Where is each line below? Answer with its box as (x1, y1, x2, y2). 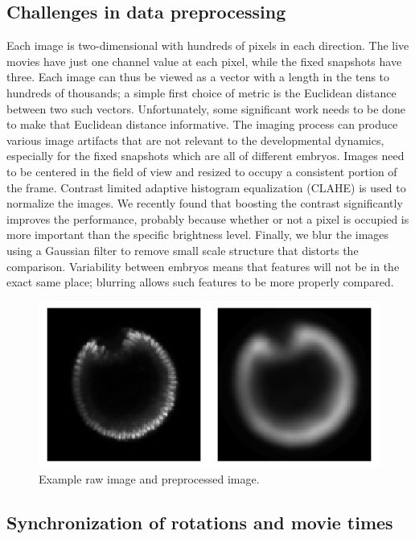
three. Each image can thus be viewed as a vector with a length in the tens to (6, 68, 390, 85)
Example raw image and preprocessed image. (39, 470, 260, 487)
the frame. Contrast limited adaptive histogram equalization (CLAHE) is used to (6, 179, 406, 195)
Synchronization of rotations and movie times (6, 509, 393, 534)
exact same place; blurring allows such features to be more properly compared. (6, 274, 394, 290)
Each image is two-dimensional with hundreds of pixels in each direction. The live (6, 37, 409, 54)
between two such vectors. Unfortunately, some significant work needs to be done (6, 100, 405, 117)
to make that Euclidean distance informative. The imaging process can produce (6, 116, 398, 133)
